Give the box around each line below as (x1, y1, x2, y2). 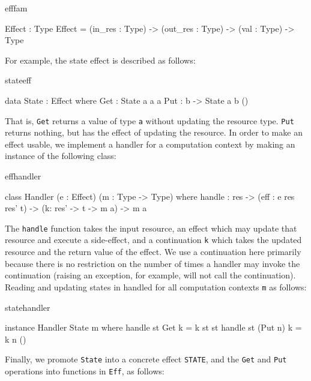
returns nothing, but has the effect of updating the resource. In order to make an (5, 126, 303, 139)
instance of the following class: (5, 149, 116, 162)
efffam (5, 2, 28, 14)
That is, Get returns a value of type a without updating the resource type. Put (5, 114, 294, 127)
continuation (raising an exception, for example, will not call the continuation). (5, 269, 296, 281)
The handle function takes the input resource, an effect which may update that (5, 221, 297, 234)
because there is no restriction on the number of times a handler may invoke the (5, 257, 300, 269)
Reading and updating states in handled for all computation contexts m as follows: (5, 280, 307, 293)
